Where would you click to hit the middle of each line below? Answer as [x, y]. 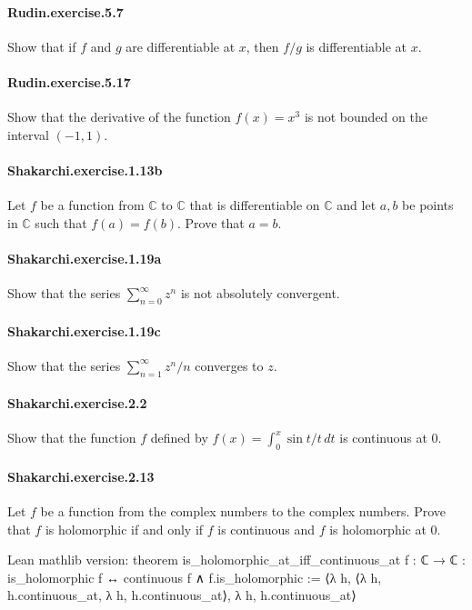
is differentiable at [357, 46]
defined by [179, 438]
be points [428, 205]
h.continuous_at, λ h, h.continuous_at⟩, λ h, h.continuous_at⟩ [182, 595]
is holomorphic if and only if [124, 529]
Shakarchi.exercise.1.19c [84, 330]
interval [28, 134]
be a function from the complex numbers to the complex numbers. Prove [243, 510]
